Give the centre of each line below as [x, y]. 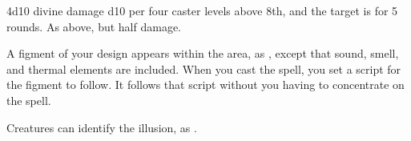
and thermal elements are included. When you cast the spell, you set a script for [204, 68]
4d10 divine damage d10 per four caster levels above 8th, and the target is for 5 [202, 10]
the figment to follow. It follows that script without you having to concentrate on [205, 85]
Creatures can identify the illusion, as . [102, 127]
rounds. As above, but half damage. [94, 26]
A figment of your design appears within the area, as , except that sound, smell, [203, 53]
